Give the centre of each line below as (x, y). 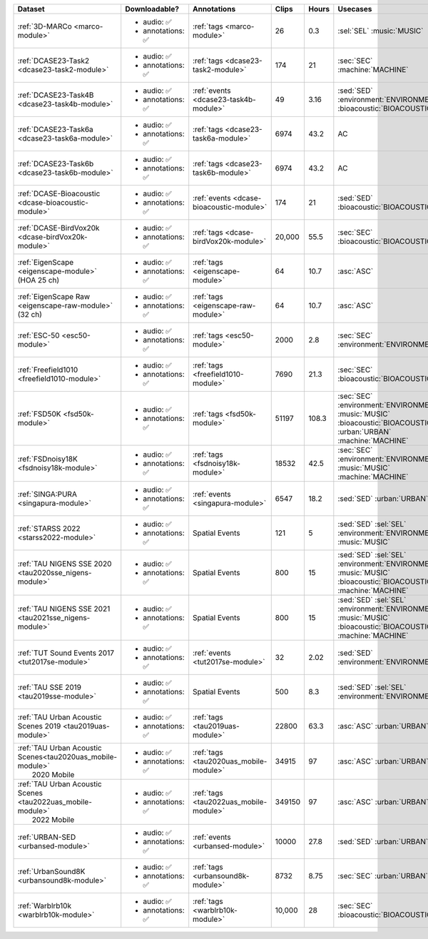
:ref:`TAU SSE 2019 (50, 687)
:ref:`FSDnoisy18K (47, 459)
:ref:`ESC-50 (39, 335)
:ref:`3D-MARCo (45, 26)
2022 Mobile (53, 819)
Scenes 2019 (39, 726)
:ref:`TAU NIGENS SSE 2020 (65, 564)
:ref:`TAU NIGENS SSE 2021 (64, 609)
